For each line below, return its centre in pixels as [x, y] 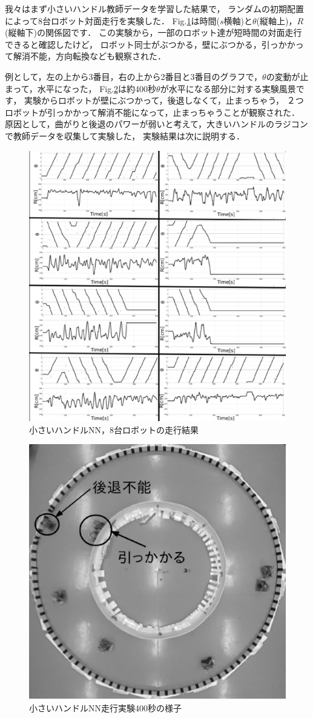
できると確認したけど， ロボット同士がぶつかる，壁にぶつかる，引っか [146, 44]
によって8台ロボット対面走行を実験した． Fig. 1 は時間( [112, 20]
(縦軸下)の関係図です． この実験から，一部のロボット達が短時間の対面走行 [153, 32]
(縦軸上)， [277, 20]
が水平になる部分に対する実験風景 [228, 88]
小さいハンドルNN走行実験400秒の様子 [105, 708]
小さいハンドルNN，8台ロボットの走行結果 [114, 429]
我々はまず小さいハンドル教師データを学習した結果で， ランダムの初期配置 [155, 8]
